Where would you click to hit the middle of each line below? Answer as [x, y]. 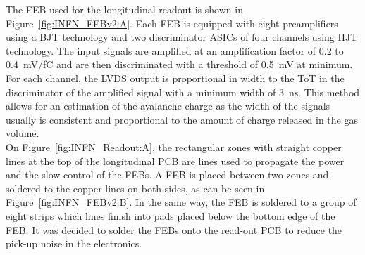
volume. [23, 133]
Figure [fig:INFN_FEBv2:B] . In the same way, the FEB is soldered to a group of [181, 202]
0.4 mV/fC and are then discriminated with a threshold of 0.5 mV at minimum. [179, 64]
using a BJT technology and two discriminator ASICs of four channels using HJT [182, 37]
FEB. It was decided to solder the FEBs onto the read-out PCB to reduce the [174, 229]
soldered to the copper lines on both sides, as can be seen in [135, 188]
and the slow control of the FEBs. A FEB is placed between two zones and [167, 175]
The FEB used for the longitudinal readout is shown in [124, 9]
